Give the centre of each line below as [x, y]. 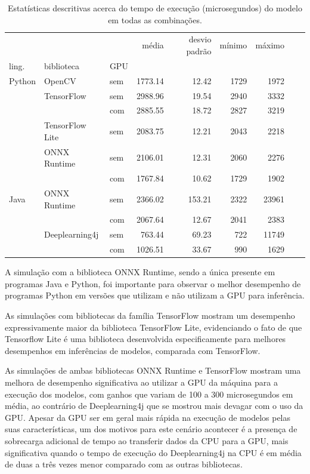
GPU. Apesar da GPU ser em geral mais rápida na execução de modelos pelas [148, 417]
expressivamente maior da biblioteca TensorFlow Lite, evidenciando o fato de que [154, 327]
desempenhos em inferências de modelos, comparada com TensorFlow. [133, 350]
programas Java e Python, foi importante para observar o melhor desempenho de [153, 283]
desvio [200, 39]
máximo [270, 45]
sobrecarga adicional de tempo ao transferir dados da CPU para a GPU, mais [147, 440]
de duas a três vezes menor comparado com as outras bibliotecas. [124, 464]
